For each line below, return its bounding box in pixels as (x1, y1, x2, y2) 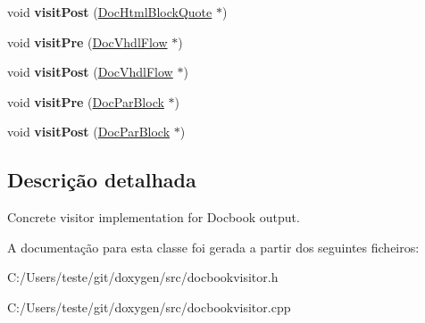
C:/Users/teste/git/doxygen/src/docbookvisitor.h (7, 268, 279, 286)
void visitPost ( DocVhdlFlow (7, 62, 173, 81)
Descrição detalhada (7, 166, 196, 194)
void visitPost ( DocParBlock (7, 122, 171, 141)
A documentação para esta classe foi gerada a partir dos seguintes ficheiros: (7, 237, 420, 256)
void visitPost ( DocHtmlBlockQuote (7, 3, 212, 21)
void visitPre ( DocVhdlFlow (7, 32, 168, 51)
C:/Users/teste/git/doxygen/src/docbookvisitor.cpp (7, 297, 291, 316)
